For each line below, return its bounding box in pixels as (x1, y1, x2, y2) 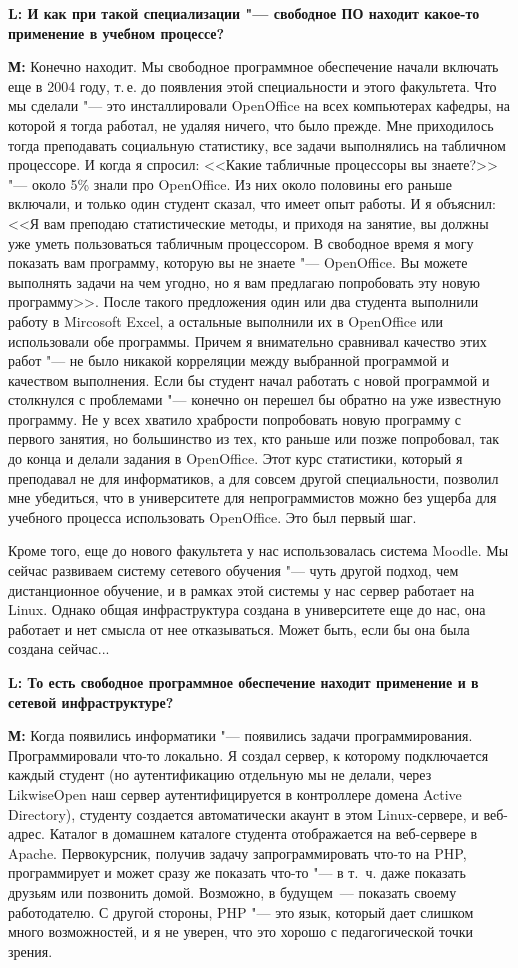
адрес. (8, 823, 46, 844)
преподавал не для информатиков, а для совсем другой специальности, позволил (8, 467, 499, 488)
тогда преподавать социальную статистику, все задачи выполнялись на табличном (8, 134, 506, 155)
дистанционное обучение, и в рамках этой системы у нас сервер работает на (8, 579, 475, 600)
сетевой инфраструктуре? (8, 691, 174, 712)
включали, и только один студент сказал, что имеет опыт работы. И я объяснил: (8, 193, 496, 214)
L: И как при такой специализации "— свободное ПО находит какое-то (8, 3, 480, 23)
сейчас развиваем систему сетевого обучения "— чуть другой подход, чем (8, 560, 459, 581)
